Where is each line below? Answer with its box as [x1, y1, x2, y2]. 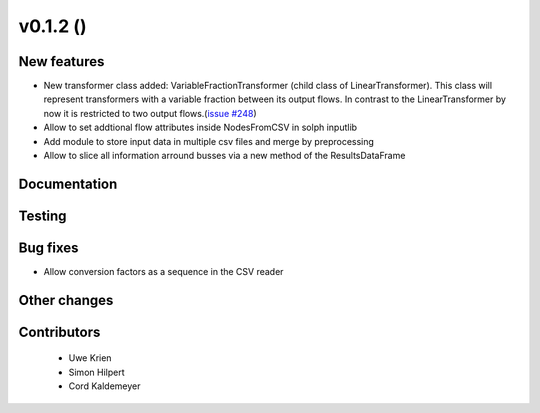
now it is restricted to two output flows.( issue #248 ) [43, 107, 257, 119]
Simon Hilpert [68, 366, 125, 378]
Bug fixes [18, 239, 79, 256]
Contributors [18, 323, 101, 340]
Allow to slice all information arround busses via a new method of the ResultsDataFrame [43, 150, 406, 162]
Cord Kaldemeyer [68, 380, 141, 392]
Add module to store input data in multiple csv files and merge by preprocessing [43, 135, 375, 147]
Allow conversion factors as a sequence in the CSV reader [43, 265, 284, 277]
